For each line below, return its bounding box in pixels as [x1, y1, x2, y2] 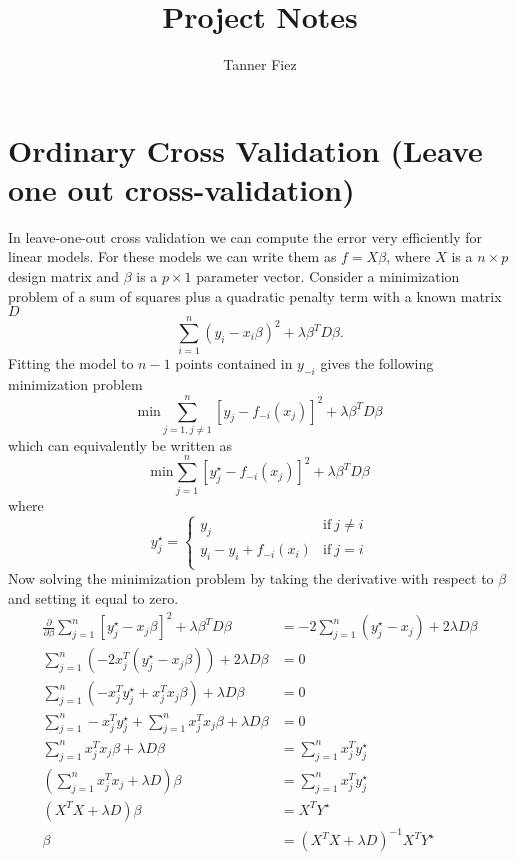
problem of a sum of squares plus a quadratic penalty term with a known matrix [8, 285, 502, 306]
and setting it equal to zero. [8, 587, 179, 608]
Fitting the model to [8, 353, 134, 374]
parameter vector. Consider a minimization [196, 266, 460, 287]
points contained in [175, 353, 293, 374]
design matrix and [8, 266, 119, 287]
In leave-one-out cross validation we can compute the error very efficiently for [8, 226, 482, 247]
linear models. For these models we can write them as [8, 246, 337, 267]
